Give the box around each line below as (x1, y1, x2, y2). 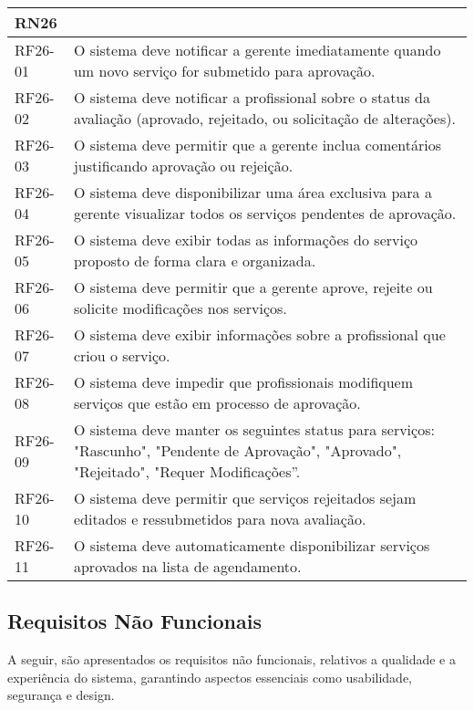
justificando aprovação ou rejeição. (73, 155, 294, 176)
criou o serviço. (73, 345, 170, 366)
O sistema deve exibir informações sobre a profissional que (73, 324, 446, 345)
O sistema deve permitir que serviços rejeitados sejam (73, 487, 417, 508)
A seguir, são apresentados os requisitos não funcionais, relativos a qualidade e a (7, 650, 456, 669)
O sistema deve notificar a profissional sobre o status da (73, 87, 430, 108)
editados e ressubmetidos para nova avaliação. (73, 508, 366, 529)
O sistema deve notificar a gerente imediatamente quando (73, 39, 441, 60)
